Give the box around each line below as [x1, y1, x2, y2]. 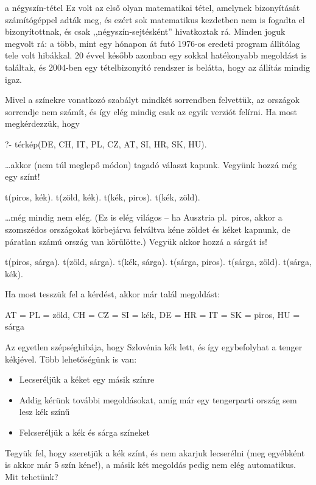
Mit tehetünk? [5, 470, 58, 483]
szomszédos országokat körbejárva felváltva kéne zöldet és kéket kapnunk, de [5, 222, 290, 235]
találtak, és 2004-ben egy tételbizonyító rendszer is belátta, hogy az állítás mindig [5, 60, 310, 73]
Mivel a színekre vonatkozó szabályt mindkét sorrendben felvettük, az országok [5, 93, 300, 106]
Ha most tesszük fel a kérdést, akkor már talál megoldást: [5, 288, 220, 300]
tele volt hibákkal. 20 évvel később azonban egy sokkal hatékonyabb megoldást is [5, 49, 307, 62]
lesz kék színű [19, 405, 70, 418]
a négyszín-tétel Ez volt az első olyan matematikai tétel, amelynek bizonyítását [5, 1, 300, 13]
